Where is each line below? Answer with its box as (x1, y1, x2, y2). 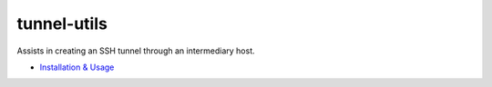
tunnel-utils (16, 14, 108, 34)
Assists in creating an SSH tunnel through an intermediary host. (16, 45, 255, 56)
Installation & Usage (39, 62, 115, 72)
